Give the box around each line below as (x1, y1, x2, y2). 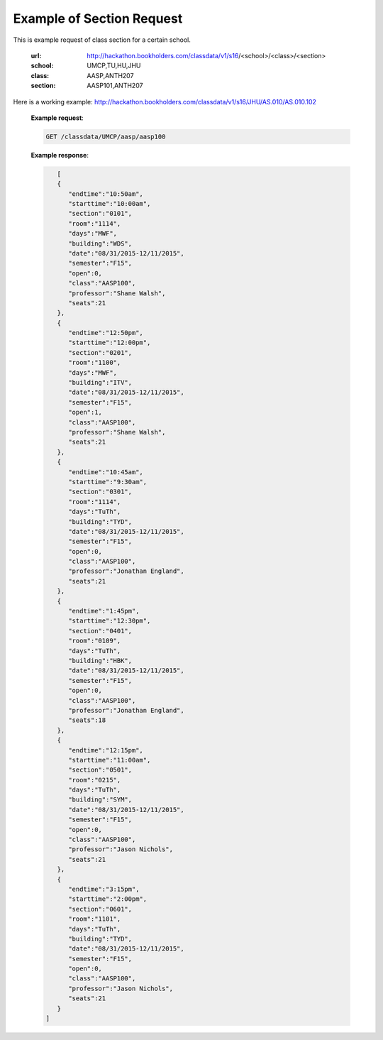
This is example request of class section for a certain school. (13, 35, 191, 44)
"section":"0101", (68, 209, 133, 218)
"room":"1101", (68, 915, 121, 923)
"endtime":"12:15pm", (68, 746, 143, 754)
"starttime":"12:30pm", (68, 617, 151, 625)
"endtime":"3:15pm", (68, 885, 140, 893)
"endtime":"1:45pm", (68, 607, 140, 615)
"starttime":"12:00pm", (68, 339, 151, 347)
